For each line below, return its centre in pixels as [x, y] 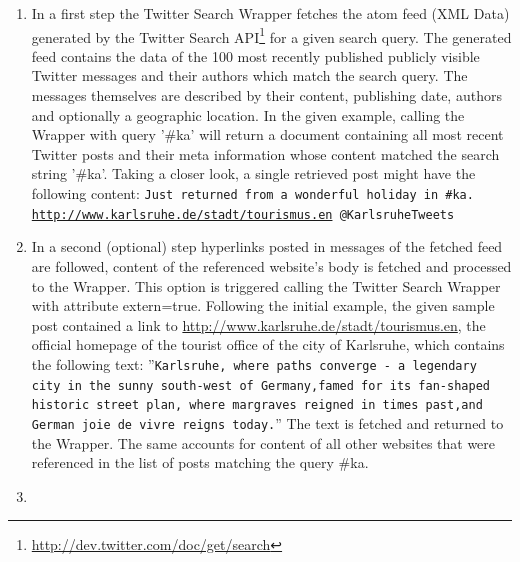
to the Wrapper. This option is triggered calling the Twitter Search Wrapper [266, 285]
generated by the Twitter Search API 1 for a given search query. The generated [271, 35]
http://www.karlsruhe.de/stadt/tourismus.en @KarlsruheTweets [243, 214]
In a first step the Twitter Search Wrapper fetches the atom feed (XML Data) [270, 13]
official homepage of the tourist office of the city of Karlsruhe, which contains [268, 344]
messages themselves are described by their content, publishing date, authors [266, 95]
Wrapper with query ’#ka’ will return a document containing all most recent [267, 134]
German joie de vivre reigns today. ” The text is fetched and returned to [267, 422]
